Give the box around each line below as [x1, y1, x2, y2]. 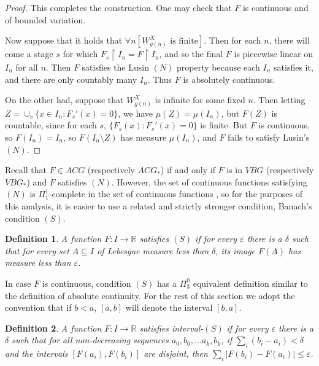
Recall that [5, 163, 47, 176]
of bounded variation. [5, 13, 86, 26]
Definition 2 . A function [5, 321, 102, 334]
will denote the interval [125, 301, 213, 314]
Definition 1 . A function [5, 232, 102, 245]
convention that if [5, 301, 72, 314]
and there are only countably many [5, 72, 137, 85]
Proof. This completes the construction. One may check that [5, 1, 232, 14]
